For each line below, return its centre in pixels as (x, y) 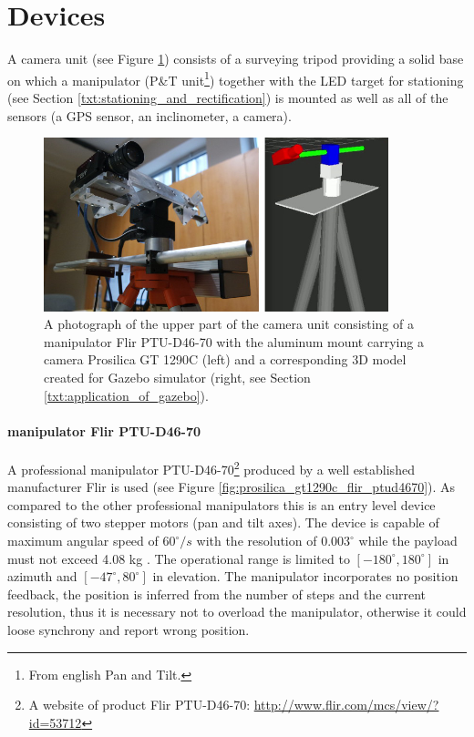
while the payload (408, 541)
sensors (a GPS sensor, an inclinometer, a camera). (149, 115)
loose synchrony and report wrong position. (129, 630)
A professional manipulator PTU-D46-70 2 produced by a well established (211, 468)
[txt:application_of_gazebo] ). (126, 395)
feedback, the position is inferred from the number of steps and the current (217, 594)
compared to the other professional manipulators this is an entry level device (222, 504)
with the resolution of (257, 541)
